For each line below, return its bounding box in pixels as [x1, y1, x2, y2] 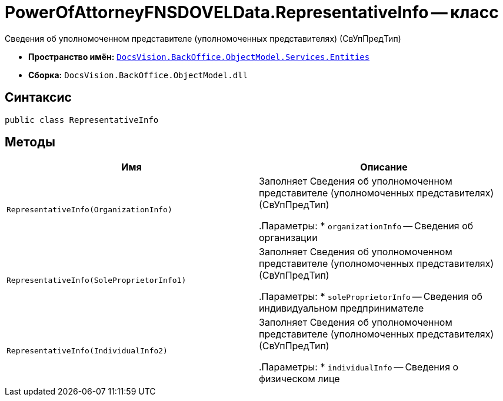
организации [259, 232, 318, 244]
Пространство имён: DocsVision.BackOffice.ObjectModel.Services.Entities [28, 51, 370, 62]
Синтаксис [5, 90, 72, 105]
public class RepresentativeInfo [5, 115, 159, 125]
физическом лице [259, 373, 340, 385]
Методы [5, 135, 55, 150]
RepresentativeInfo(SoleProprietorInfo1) [6, 275, 186, 285]
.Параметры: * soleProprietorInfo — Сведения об [259, 290, 482, 303]
